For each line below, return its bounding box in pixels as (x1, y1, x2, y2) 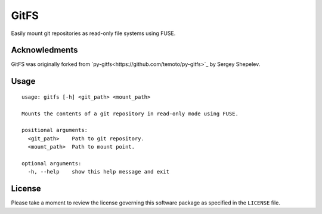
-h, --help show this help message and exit (27, 168, 170, 175)
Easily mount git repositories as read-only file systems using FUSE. (11, 30, 176, 37)
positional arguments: (21, 127, 88, 134)
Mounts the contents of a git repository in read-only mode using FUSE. (21, 110, 239, 117)
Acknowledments (11, 45, 78, 55)
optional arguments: (21, 160, 82, 166)
